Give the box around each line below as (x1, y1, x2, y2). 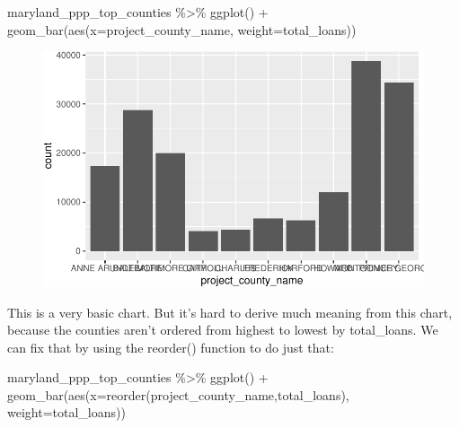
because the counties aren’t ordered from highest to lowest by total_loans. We (7, 320, 438, 339)
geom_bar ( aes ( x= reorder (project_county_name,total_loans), (7, 385, 349, 404)
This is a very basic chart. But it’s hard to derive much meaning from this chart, (7, 302, 453, 321)
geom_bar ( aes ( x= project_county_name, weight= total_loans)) (7, 20, 357, 39)
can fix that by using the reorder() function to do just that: (7, 337, 334, 356)
